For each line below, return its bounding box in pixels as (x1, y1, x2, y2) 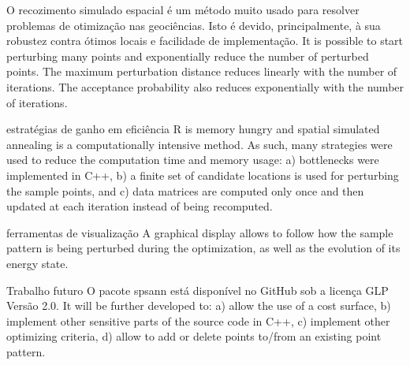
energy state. (6, 255, 69, 271)
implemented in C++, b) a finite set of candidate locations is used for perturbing (6, 166, 399, 183)
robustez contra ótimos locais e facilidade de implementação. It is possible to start (6, 32, 404, 49)
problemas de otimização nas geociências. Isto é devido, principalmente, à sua (6, 17, 381, 33)
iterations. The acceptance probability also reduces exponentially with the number (6, 78, 404, 95)
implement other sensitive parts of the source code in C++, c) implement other (6, 312, 390, 329)
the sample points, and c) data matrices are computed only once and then (6, 182, 364, 199)
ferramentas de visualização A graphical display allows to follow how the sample (6, 224, 393, 240)
